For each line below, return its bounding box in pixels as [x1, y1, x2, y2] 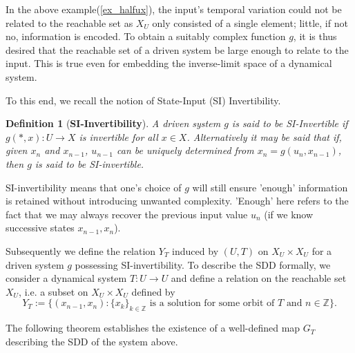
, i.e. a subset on [19, 284, 88, 298]
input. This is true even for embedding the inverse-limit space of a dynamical [6, 56, 332, 70]
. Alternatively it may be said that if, [186, 129, 342, 144]
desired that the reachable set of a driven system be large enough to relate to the [6, 42, 349, 57]
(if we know [264, 207, 314, 221]
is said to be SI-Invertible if [231, 116, 348, 131]
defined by [131, 284, 175, 298]
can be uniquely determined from [117, 143, 254, 158]
